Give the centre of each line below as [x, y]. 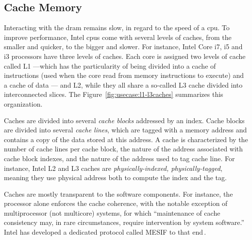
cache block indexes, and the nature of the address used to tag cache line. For [119, 158]
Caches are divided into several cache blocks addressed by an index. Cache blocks [124, 120]
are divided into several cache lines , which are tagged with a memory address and [126, 130]
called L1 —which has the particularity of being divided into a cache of [110, 65]
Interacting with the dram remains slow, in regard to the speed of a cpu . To [117, 28]
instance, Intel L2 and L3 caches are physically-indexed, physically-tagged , [113, 168]
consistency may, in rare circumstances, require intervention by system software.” [124, 222]
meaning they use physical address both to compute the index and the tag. [115, 177]
